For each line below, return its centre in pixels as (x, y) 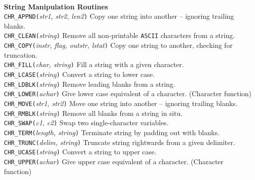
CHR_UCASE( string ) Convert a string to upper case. (80, 152)
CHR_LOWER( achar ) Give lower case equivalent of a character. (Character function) (128, 93)
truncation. (21, 54)
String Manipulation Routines (56, 6)
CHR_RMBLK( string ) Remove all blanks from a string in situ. (93, 113)
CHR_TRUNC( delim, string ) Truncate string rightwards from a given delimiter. (120, 142)
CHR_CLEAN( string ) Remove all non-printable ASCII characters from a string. (120, 35)
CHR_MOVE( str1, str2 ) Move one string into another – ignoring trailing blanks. (121, 103)
